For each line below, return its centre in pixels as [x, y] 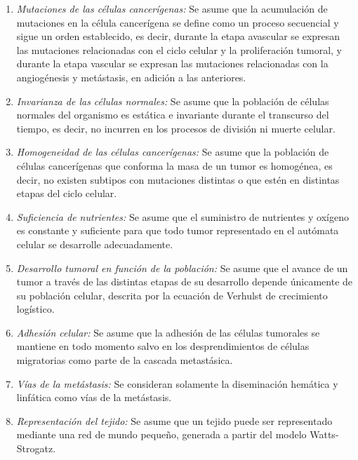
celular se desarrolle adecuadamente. [95, 244]
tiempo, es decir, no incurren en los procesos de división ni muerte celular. [176, 128]
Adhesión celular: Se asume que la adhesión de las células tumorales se [168, 332]
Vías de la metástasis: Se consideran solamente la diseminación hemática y [177, 383]
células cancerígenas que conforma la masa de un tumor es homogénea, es [174, 165]
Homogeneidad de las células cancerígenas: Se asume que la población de [173, 152]
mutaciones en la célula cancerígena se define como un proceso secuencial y [178, 22]
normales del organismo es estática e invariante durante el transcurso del [173, 115]
